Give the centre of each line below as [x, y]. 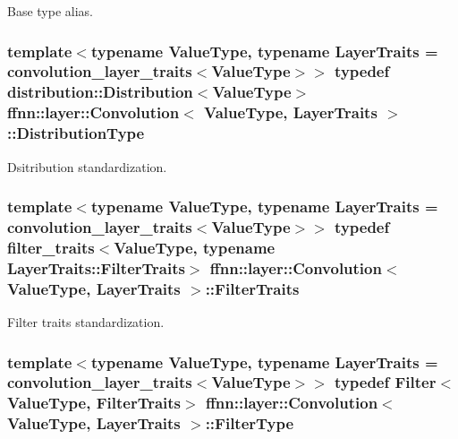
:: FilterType [250, 423]
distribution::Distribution [100, 92]
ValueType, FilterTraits [94, 403]
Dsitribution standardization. [87, 166]
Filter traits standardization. [86, 322]
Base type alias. [50, 11]
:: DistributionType [76, 133]
